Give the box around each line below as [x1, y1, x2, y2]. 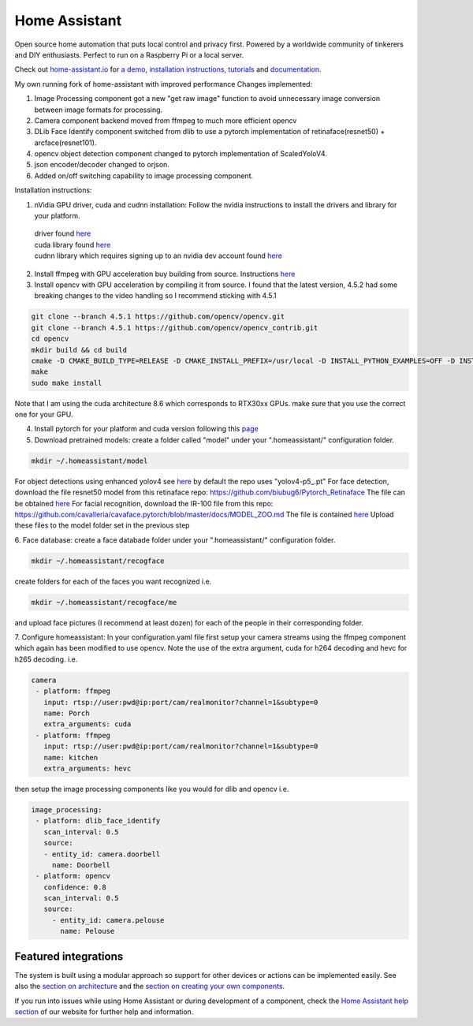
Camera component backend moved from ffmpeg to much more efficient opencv [34, 115, 297, 125]
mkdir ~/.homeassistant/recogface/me [31, 598, 177, 606]
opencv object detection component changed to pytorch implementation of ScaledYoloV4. [34, 149, 327, 159]
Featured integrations [14, 950, 124, 963]
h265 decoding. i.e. [14, 655, 78, 664]
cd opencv [31, 334, 69, 343]
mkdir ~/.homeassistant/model [31, 456, 148, 465]
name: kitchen [43, 753, 99, 762]
